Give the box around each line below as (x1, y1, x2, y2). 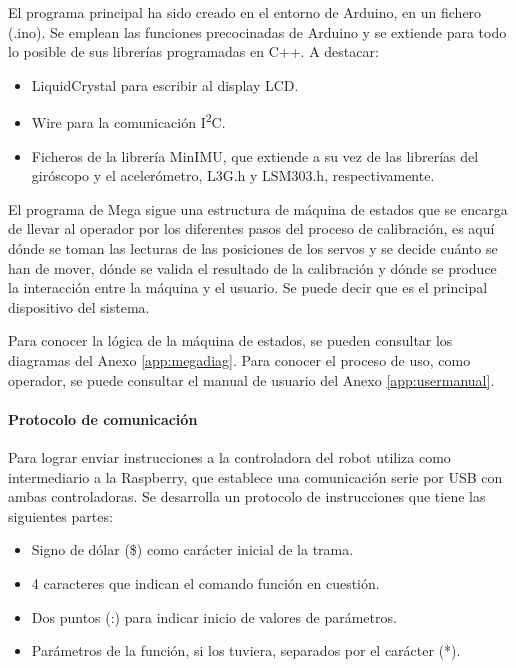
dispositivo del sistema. (8, 296, 150, 317)
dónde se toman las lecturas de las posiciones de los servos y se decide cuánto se (8, 238, 498, 258)
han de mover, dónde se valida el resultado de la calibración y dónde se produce (8, 257, 497, 278)
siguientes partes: (8, 505, 113, 526)
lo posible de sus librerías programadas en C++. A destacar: (8, 41, 379, 62)
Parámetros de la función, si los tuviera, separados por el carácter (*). (31, 640, 461, 661)
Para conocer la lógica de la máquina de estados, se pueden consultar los (8, 330, 453, 351)
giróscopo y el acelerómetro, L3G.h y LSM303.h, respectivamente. (31, 165, 435, 186)
